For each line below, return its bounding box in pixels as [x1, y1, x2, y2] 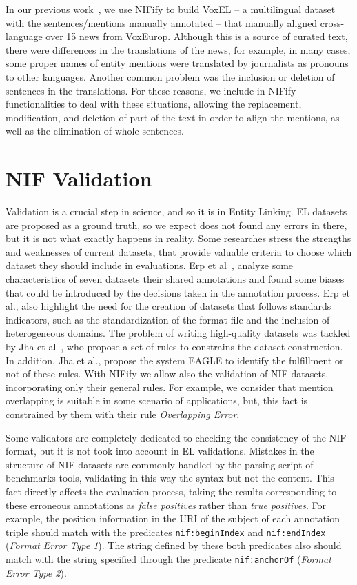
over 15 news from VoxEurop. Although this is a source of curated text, [45, 29, 348, 43]
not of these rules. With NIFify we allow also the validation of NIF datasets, [6, 366, 329, 381]
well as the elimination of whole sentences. [6, 123, 184, 138]
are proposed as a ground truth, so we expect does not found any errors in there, [6, 217, 347, 232]
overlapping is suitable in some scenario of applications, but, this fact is [6, 393, 308, 408]
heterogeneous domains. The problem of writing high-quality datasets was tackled [6, 326, 351, 340]
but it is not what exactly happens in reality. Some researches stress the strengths [6, 231, 351, 246]
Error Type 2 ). [6, 565, 67, 579]
